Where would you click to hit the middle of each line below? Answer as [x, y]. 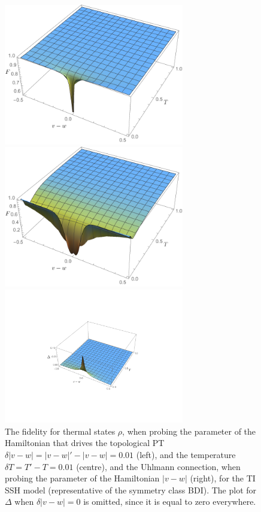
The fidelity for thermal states [60, 431]
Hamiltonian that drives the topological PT [85, 443]
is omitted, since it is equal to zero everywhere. [170, 502]
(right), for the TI [223, 478]
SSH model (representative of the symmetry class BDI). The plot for [131, 490]
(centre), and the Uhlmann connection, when [158, 466]
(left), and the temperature [186, 454]
